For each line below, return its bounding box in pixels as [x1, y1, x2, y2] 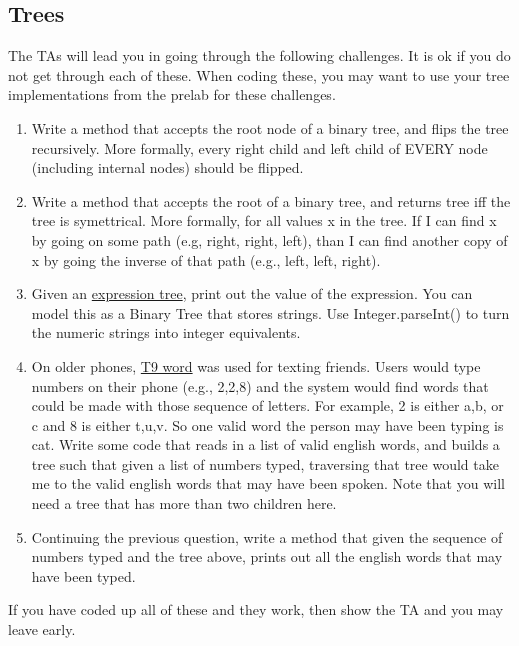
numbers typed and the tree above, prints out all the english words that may [31, 546, 503, 567]
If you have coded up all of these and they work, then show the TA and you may [8, 599, 504, 620]
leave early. [8, 619, 76, 640]
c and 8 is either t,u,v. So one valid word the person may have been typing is [31, 414, 504, 435]
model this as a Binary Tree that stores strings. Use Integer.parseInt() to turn [31, 302, 510, 323]
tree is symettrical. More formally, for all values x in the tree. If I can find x [31, 210, 497, 231]
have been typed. [31, 565, 136, 586]
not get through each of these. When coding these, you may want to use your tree [8, 64, 510, 85]
